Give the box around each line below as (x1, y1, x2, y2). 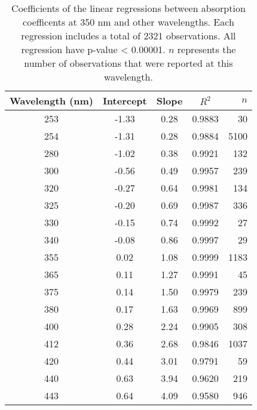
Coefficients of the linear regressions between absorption (11, 1, 246, 15)
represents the (177, 42, 236, 56)
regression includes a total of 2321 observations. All (21, 29, 236, 42)
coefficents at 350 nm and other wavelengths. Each (23, 15, 234, 29)
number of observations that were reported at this (24, 56, 233, 70)
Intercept (102, 94, 147, 107)
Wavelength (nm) (10, 94, 93, 107)
